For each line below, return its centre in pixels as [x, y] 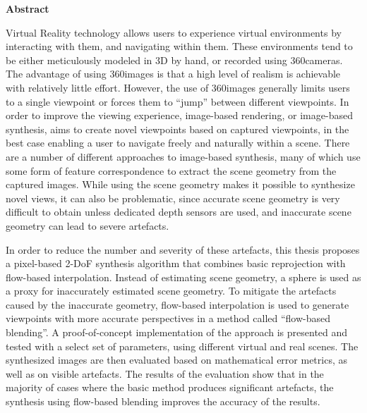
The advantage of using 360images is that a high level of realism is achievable [173, 74]
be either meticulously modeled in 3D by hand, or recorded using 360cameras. [174, 60]
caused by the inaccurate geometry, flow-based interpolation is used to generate [178, 304]
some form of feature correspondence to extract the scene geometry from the [171, 170]
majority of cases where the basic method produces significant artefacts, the [170, 387]
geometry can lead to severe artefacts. [88, 225]
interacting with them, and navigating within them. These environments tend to [179, 46]
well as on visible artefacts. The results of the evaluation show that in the [165, 373]
